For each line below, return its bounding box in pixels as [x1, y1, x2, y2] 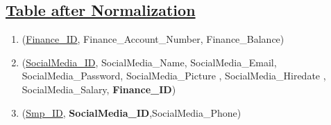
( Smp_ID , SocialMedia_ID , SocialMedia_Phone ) [22, 105, 241, 119]
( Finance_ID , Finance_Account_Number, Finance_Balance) [22, 32, 285, 46]
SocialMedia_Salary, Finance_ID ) [22, 81, 176, 96]
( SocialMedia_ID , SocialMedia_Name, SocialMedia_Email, [22, 55, 277, 69]
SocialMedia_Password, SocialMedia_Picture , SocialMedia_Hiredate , [22, 68, 326, 83]
